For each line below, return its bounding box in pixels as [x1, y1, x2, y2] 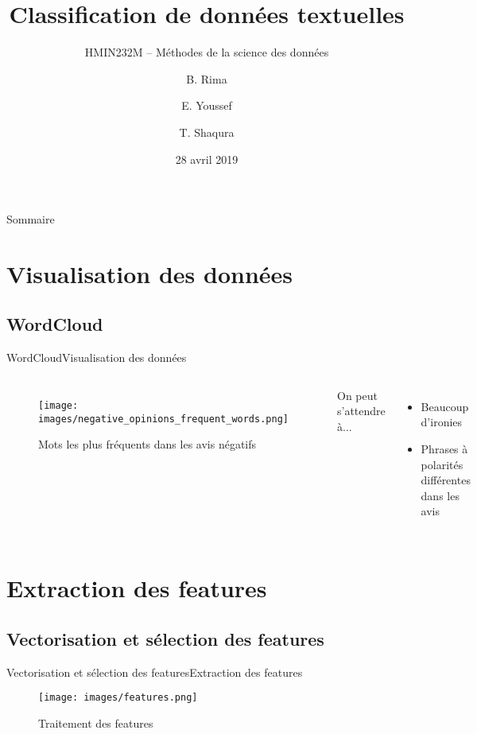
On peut [336, 386, 378, 403]
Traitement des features [38, 714, 153, 731]
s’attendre [336, 402, 386, 419]
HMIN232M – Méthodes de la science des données [84, 44, 329, 60]
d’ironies [421, 414, 463, 430]
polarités [421, 456, 463, 472]
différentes [421, 472, 471, 488]
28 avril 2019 [175, 150, 238, 167]
